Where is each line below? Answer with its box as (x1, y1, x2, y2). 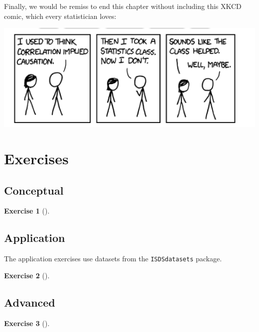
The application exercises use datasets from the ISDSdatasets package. (4, 253, 222, 264)
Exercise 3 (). (4, 318, 50, 328)
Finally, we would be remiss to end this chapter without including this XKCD (4, 1, 242, 11)
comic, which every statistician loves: (4, 10, 117, 21)
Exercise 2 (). (4, 270, 50, 280)
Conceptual (4, 182, 64, 198)
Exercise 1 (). (4, 206, 50, 216)
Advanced (4, 294, 55, 310)
